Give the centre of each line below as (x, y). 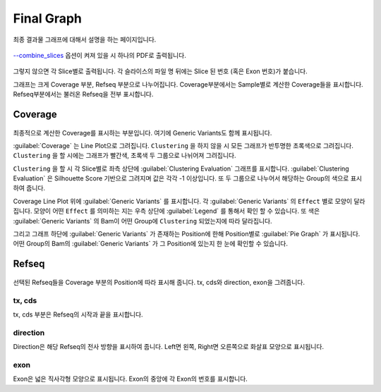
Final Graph (48, 18)
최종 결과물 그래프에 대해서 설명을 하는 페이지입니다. (85, 39)
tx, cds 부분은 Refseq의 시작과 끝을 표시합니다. (78, 314)
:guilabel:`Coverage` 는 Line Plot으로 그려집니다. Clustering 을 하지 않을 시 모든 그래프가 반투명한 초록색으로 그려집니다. (183, 145)
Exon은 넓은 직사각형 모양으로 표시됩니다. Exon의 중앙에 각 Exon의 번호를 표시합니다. (131, 379)
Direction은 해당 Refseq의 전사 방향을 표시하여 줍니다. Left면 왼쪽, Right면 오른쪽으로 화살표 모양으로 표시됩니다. (169, 347)
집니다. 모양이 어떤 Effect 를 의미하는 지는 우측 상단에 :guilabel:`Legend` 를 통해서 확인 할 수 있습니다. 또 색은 (167, 211)
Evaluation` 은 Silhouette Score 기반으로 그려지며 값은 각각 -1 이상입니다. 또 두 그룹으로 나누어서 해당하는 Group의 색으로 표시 (188, 178)
